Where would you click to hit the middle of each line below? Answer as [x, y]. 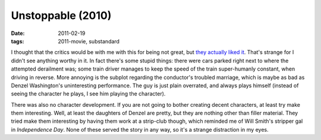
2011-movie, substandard [89, 41]
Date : [18, 33]
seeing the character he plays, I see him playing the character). [88, 94]
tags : [18, 41]
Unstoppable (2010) [61, 15]
